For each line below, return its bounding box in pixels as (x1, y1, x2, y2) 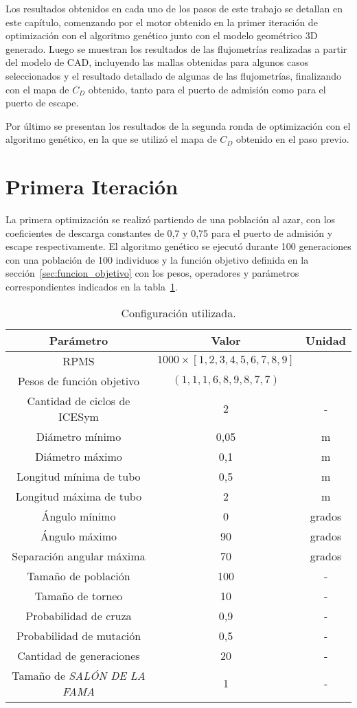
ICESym (58, 408, 99, 424)
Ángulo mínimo (41, 507, 116, 524)
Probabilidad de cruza (25, 607, 132, 624)
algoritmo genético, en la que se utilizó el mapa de (5, 132, 217, 146)
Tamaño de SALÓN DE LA (12, 667, 146, 683)
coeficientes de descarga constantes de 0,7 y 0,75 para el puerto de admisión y (5, 225, 333, 240)
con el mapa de (5, 82, 69, 96)
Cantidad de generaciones (17, 647, 140, 663)
